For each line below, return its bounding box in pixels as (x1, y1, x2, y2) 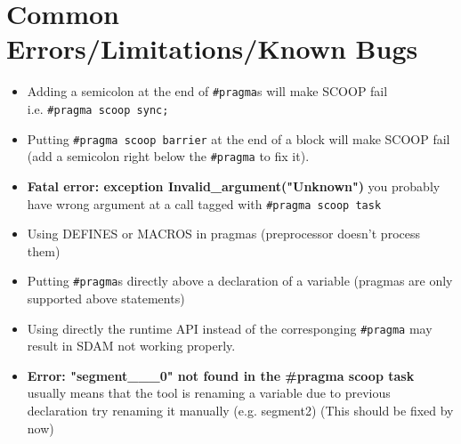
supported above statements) (27, 289, 185, 308)
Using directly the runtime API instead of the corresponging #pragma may (27, 319, 433, 337)
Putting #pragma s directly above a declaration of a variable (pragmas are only (27, 271, 453, 290)
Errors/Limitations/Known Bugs (6, 30, 418, 67)
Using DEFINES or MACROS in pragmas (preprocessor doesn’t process (27, 224, 420, 243)
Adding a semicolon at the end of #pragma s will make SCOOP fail (27, 82, 388, 101)
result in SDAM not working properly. (27, 336, 236, 355)
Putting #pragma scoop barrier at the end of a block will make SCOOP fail (27, 129, 450, 148)
